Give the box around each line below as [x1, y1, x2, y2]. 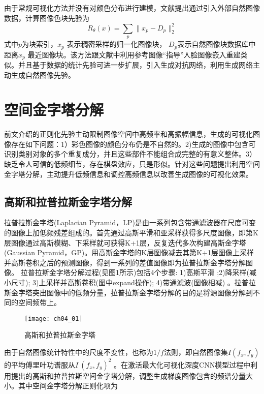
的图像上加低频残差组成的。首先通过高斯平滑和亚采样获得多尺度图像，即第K [4, 227, 258, 238]
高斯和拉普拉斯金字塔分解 [4, 193, 132, 209]
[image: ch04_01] [24, 315, 83, 322]
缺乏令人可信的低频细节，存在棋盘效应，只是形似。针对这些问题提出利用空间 [4, 159, 260, 169]
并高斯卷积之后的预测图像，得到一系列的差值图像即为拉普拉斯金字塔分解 [4, 257, 246, 267]
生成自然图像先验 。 [11, 69, 75, 80]
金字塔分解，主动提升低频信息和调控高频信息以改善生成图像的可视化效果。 [4, 168, 253, 179]
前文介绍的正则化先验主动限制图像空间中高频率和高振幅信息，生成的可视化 [4, 129, 253, 139]
